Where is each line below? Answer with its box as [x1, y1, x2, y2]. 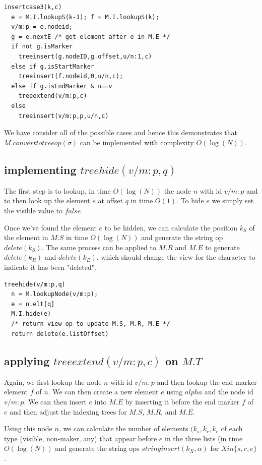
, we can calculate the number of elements [58, 423, 188, 434]
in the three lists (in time [165, 433, 243, 443]
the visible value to [4, 205, 62, 216]
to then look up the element [4, 195, 90, 206]
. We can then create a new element [48, 386, 159, 397]
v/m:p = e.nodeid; [11, 23, 73, 31]
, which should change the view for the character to [96, 252, 255, 262]
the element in [4, 232, 48, 243]
